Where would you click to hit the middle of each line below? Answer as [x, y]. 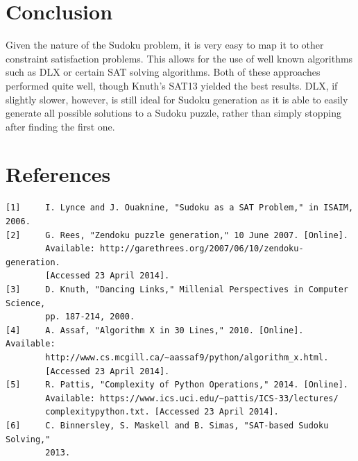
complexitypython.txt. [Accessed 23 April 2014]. [162, 412]
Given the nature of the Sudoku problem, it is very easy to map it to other [165, 45]
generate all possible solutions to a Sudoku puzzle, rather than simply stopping [174, 113]
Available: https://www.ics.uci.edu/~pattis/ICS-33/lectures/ [192, 398]
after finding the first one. [60, 126]
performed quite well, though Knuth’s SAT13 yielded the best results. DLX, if [172, 85]
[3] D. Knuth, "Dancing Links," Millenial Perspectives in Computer [177, 289]
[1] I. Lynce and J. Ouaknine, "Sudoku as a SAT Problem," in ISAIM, [180, 208]
